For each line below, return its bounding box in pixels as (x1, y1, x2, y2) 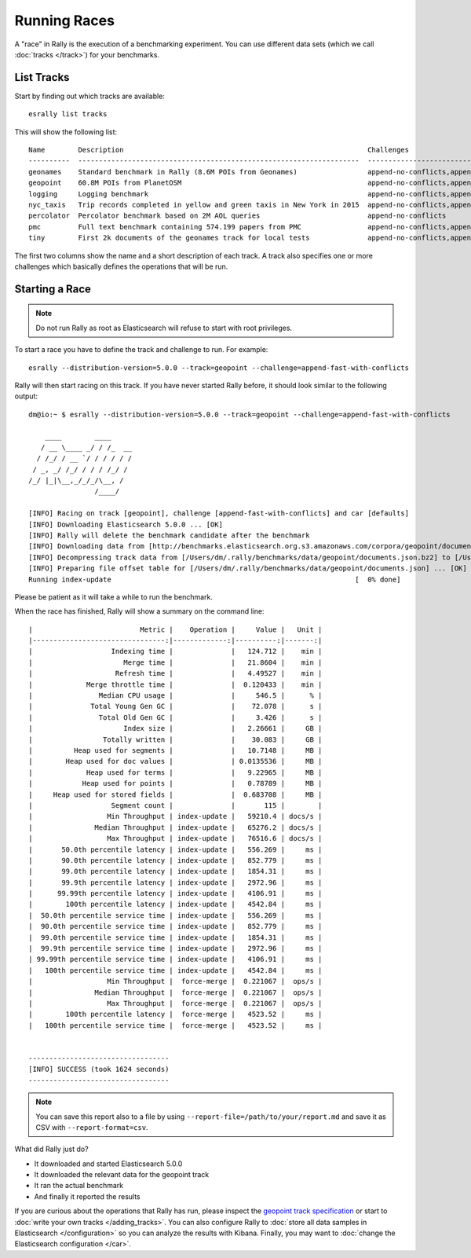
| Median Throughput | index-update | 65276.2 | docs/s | (28, 823, 323, 832)
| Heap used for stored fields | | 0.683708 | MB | (28, 790, 323, 799)
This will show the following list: (14, 127, 118, 137)
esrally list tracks (28, 110, 108, 119)
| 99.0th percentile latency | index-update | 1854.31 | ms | (28, 867, 323, 876)
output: (14, 391, 38, 401)
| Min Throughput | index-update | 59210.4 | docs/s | (28, 812, 323, 821)
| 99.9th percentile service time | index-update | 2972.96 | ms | (28, 944, 323, 953)
